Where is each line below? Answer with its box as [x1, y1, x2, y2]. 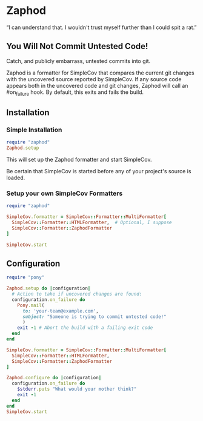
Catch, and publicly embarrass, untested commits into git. [6, 57, 151, 64]
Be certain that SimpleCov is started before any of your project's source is [6, 167, 191, 174]
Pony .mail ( [17, 302, 45, 308]
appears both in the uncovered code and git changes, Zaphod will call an [6, 82, 188, 89]
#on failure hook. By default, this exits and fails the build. [6, 88, 144, 97]
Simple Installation [6, 125, 62, 134]
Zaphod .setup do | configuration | [6, 285, 91, 291]
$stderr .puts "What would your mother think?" [17, 386, 137, 393]
